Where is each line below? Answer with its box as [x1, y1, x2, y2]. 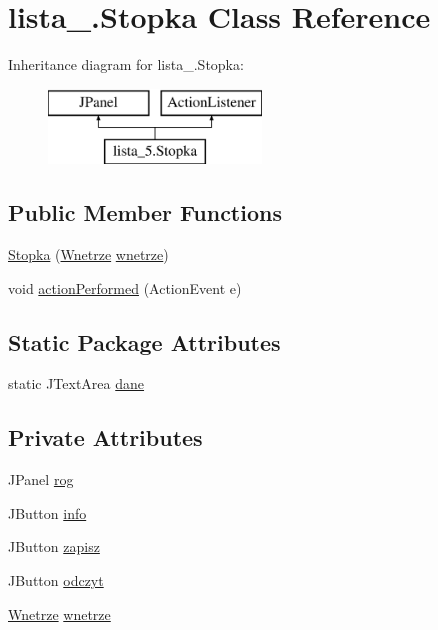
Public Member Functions [8, 197, 282, 228]
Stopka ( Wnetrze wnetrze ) [8, 244, 169, 265]
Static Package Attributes [8, 326, 281, 357]
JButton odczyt [8, 570, 104, 591]
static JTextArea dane [8, 373, 145, 394]
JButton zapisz [8, 536, 100, 557]
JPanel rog [8, 469, 74, 490]
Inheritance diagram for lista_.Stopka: [8, 54, 244, 75]
